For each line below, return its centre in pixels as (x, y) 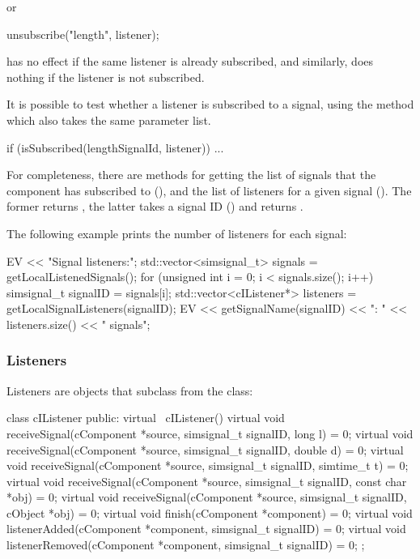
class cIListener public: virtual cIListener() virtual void (146, 418)
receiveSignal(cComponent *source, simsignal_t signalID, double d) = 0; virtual (205, 449)
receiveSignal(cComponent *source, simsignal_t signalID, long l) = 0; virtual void (210, 433)
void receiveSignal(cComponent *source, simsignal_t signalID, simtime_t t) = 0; (208, 465)
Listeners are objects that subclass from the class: (130, 390)
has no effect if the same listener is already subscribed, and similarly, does (190, 61)
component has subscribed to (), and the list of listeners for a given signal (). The (209, 190)
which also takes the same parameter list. (109, 119)
